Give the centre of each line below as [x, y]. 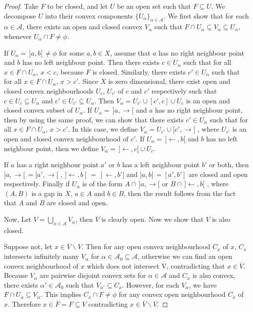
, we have [203, 284]
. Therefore [24, 304]
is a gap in [47, 193]
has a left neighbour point [161, 165]
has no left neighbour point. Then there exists [91, 62]
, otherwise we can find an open [185, 256]
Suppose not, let [28, 246]
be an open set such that [154, 6]
